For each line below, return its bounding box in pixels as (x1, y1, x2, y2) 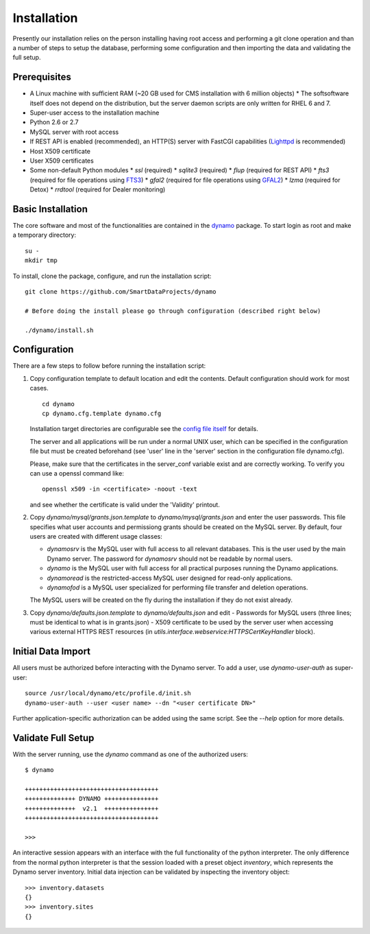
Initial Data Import (12, 646, 91, 657)
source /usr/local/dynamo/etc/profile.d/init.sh (25, 690, 191, 697)
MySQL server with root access (29, 128, 119, 136)
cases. (29, 384, 49, 393)
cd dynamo (42, 400, 75, 408)
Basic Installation (12, 203, 88, 215)
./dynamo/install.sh (25, 326, 94, 334)
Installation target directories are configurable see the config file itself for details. (29, 425, 258, 433)
